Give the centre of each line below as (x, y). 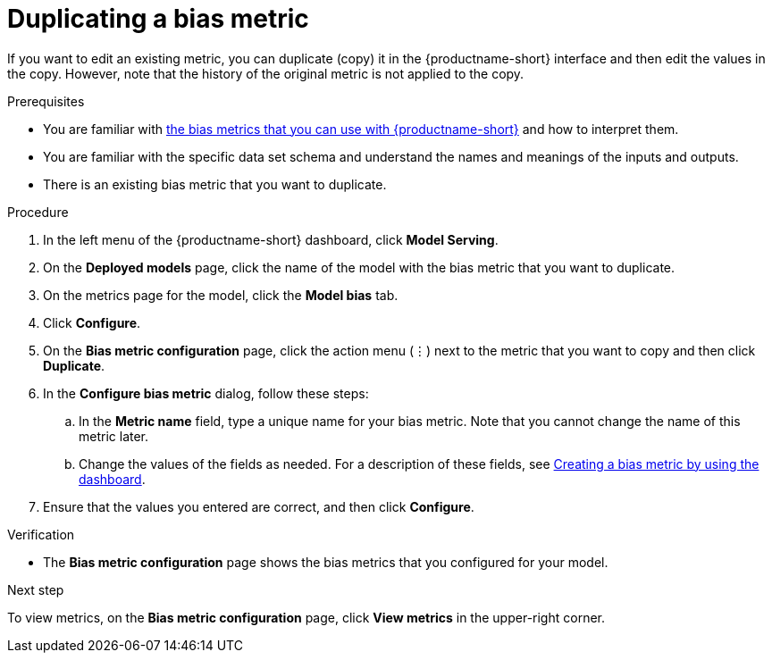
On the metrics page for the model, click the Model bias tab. (221, 295)
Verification (41, 534)
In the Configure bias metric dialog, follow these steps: (206, 393)
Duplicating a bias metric (158, 19)
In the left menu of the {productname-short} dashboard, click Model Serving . (271, 239)
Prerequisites (46, 101)
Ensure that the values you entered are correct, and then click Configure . (259, 506)
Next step (36, 589)
